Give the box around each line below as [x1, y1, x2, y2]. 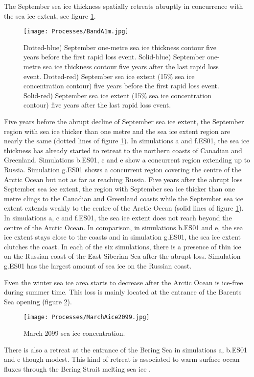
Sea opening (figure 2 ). [4, 296, 72, 306]
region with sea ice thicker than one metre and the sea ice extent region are [4, 126, 230, 136]
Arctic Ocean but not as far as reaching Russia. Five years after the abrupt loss [4, 174, 243, 184]
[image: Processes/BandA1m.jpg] [23, 28, 129, 35]
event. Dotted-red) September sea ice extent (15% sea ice [23, 71, 195, 81]
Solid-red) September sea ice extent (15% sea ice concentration [23, 90, 212, 100]
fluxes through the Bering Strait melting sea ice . [4, 363, 151, 374]
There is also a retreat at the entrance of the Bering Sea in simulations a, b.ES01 [4, 344, 248, 354]
